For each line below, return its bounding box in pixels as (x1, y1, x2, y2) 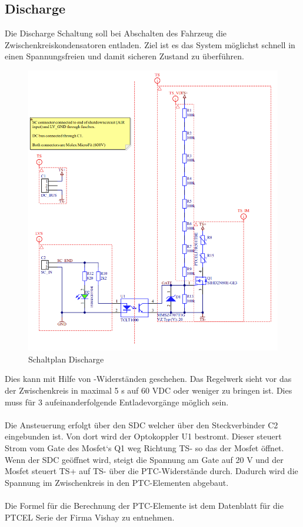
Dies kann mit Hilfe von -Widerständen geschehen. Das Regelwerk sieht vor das (5, 372, 292, 385)
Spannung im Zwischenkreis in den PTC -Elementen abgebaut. (5, 476, 229, 488)
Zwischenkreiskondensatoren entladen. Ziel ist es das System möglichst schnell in (5, 38, 295, 51)
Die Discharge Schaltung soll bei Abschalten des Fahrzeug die (5, 27, 227, 39)
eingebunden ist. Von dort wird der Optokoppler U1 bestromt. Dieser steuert (5, 430, 282, 442)
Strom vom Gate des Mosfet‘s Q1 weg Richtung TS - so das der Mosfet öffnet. (5, 442, 284, 454)
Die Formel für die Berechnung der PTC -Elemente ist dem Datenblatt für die (5, 499, 284, 511)
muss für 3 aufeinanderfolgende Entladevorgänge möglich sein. (5, 395, 229, 408)
